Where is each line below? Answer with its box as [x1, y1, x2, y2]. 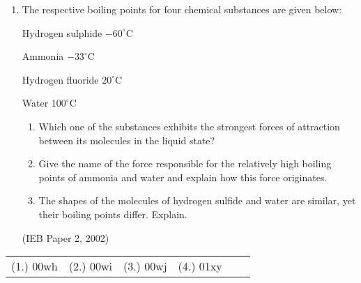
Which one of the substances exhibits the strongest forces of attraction [38, 118, 340, 133]
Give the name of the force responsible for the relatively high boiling [38, 156, 332, 171]
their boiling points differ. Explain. [38, 206, 187, 221]
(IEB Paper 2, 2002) [22, 230, 109, 245]
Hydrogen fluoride [22, 72, 99, 86]
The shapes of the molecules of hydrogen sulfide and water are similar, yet [38, 193, 356, 208]
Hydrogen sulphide [22, 25, 102, 40]
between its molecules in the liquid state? [38, 132, 215, 147]
